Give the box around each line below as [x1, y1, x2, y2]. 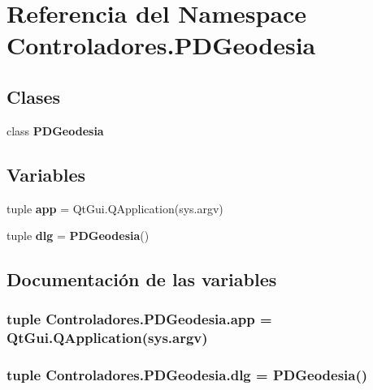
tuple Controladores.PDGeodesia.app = [7, 309, 272, 329]
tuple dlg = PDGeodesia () [7, 227, 150, 244]
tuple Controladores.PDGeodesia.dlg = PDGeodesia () [7, 365, 368, 385]
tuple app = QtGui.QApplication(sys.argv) [7, 199, 223, 216]
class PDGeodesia [7, 122, 104, 139]
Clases [7, 84, 61, 109]
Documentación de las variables [7, 267, 277, 292]
